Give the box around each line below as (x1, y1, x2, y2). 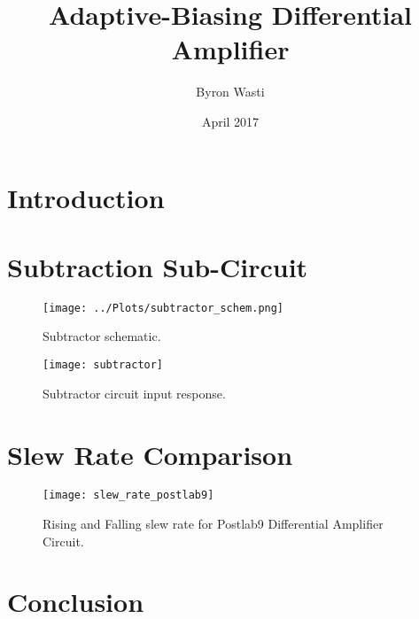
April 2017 (201, 112, 260, 130)
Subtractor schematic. (43, 327, 161, 345)
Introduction (7, 179, 165, 215)
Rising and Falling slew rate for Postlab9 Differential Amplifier (43, 515, 384, 533)
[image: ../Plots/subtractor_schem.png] (43, 301, 284, 314)
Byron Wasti (196, 82, 265, 101)
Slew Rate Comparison (7, 436, 293, 472)
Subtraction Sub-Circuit (7, 248, 308, 284)
